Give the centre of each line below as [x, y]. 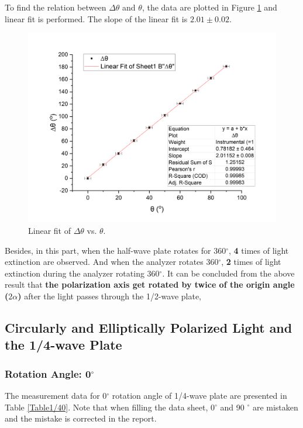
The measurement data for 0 [56, 395]
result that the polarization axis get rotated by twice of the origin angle [150, 284]
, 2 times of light [251, 262]
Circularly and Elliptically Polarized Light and [149, 327]
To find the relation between [56, 7]
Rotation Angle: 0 [48, 373]
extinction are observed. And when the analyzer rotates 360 [112, 262]
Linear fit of [49, 230]
